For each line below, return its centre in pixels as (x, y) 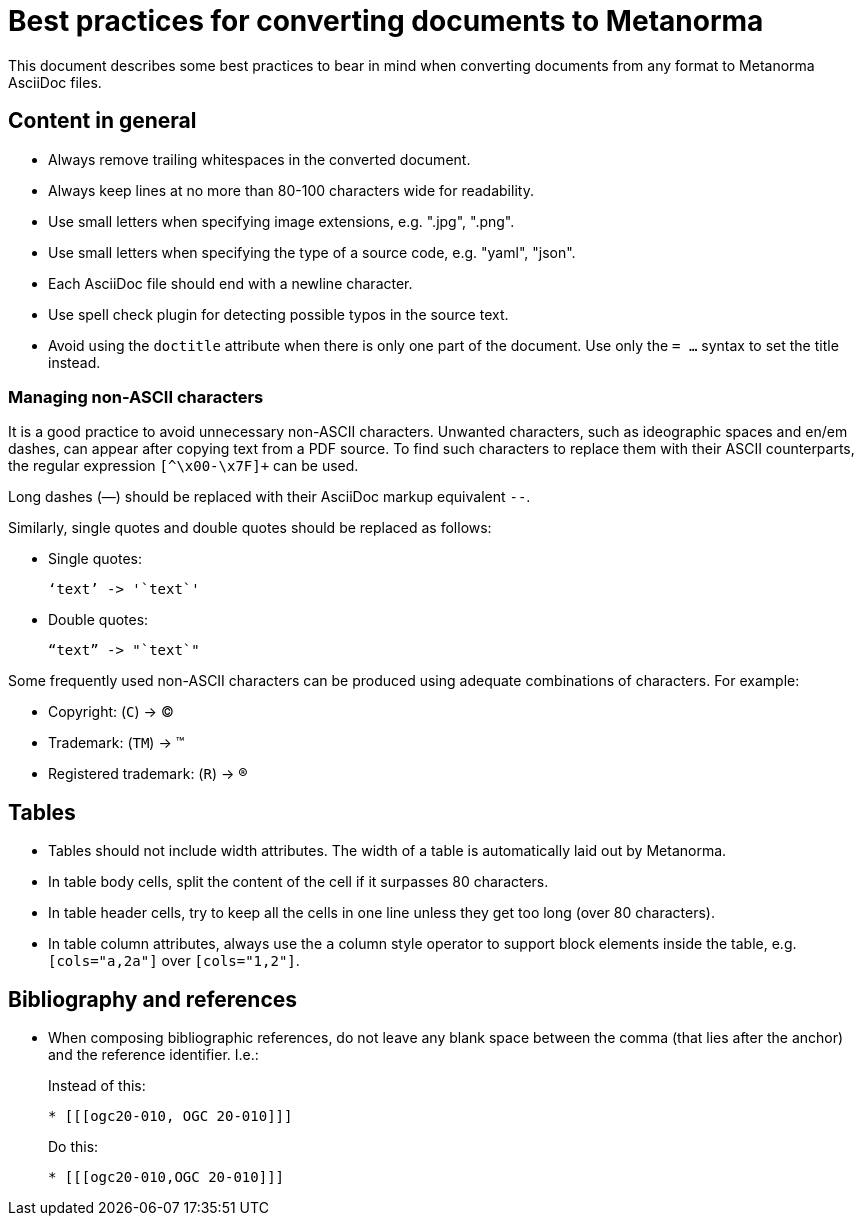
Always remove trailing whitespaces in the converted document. (259, 159)
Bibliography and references (153, 999)
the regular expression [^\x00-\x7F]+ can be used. (183, 466)
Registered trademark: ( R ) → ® (148, 774)
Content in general (102, 121)
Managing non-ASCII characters (136, 396)
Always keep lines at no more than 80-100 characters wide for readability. (291, 190)
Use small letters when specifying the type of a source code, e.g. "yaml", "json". (312, 252)
